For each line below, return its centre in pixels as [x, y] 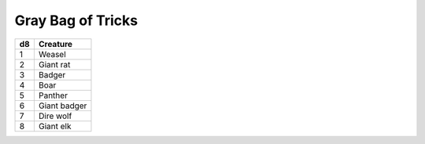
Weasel [52, 54]
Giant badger [63, 106]
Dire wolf [55, 116]
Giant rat [54, 64]
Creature [55, 44]
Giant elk [55, 126]
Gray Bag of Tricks [76, 20]
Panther [53, 95]
